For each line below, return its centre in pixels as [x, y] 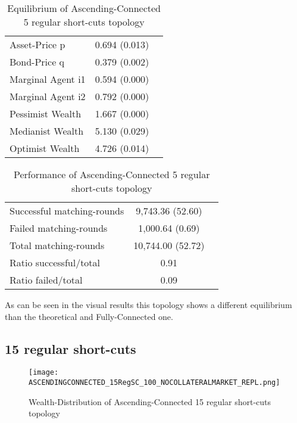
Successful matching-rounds [67, 211]
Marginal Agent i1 [48, 79]
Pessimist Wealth [46, 113]
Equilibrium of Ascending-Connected [84, 8]
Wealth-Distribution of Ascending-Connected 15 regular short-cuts [150, 401]
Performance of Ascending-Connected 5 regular [112, 174]
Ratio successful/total [55, 262]
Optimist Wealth [45, 148]
